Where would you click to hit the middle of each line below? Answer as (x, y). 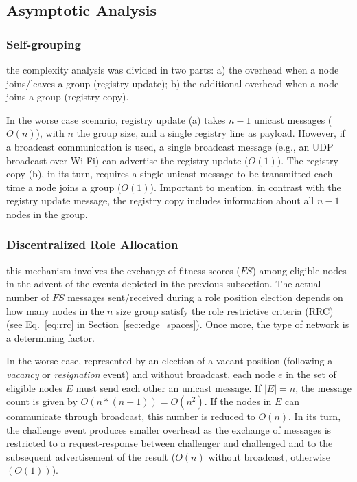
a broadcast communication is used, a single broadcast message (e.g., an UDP (170, 146)
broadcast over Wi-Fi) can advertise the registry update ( (127, 160)
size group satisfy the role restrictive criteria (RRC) (225, 310)
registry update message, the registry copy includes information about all (160, 200)
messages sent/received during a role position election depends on (205, 297)
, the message (323, 387)
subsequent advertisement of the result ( (91, 456)
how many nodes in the (55, 310)
